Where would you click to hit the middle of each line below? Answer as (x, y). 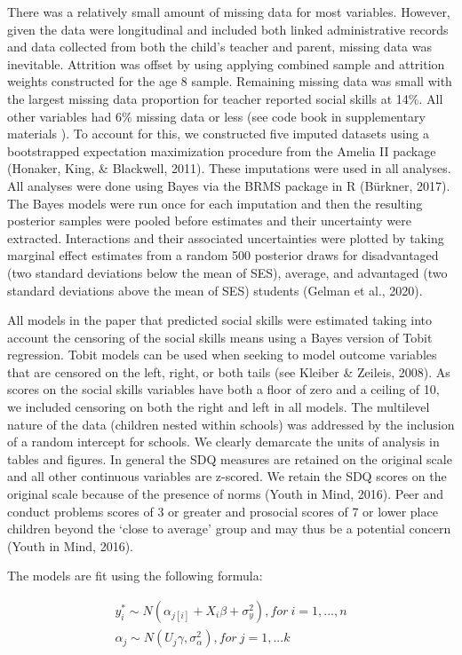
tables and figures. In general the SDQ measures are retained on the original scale (230, 458)
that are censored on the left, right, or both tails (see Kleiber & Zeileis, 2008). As (229, 371)
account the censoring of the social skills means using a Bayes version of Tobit (220, 337)
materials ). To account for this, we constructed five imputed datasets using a (218, 134)
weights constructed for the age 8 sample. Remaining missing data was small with (230, 81)
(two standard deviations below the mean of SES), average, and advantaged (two (227, 272)
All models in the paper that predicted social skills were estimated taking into (220, 320)
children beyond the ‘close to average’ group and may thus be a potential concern (229, 529)
